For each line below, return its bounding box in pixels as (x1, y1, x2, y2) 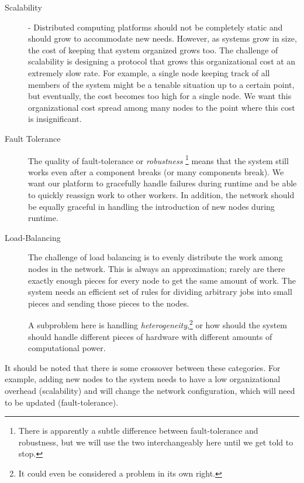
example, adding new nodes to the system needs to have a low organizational (5, 373, 281, 385)
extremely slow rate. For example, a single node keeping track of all (28, 66, 270, 79)
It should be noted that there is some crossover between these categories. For (5, 361, 281, 373)
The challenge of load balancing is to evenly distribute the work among (28, 251, 283, 263)
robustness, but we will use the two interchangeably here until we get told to (18, 436, 293, 448)
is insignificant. (28, 113, 82, 125)
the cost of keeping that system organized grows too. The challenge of (28, 43, 278, 56)
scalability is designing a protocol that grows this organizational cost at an (28, 55, 296, 67)
